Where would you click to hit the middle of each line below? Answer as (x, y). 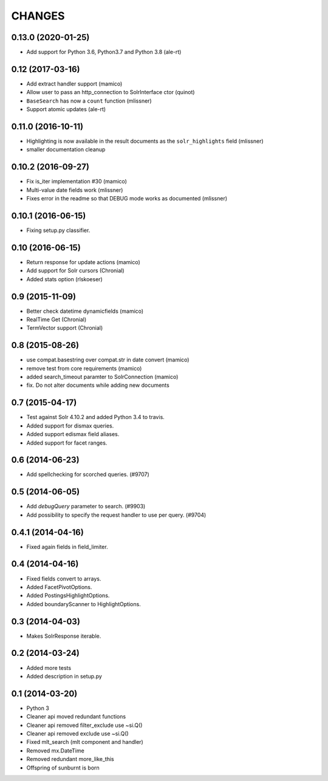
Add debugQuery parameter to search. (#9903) (86, 506)
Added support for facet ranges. (67, 443)
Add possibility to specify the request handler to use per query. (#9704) (116, 515)
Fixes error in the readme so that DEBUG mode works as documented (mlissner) (127, 199)
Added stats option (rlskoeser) (64, 279)
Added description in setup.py (64, 676)
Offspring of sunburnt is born (63, 768)
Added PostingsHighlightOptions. (68, 596)
